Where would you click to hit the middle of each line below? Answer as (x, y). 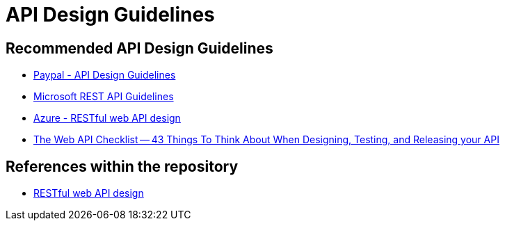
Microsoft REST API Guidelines (104, 97)
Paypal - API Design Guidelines (105, 75)
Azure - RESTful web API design (107, 118)
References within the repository (122, 166)
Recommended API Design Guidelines (139, 48)
